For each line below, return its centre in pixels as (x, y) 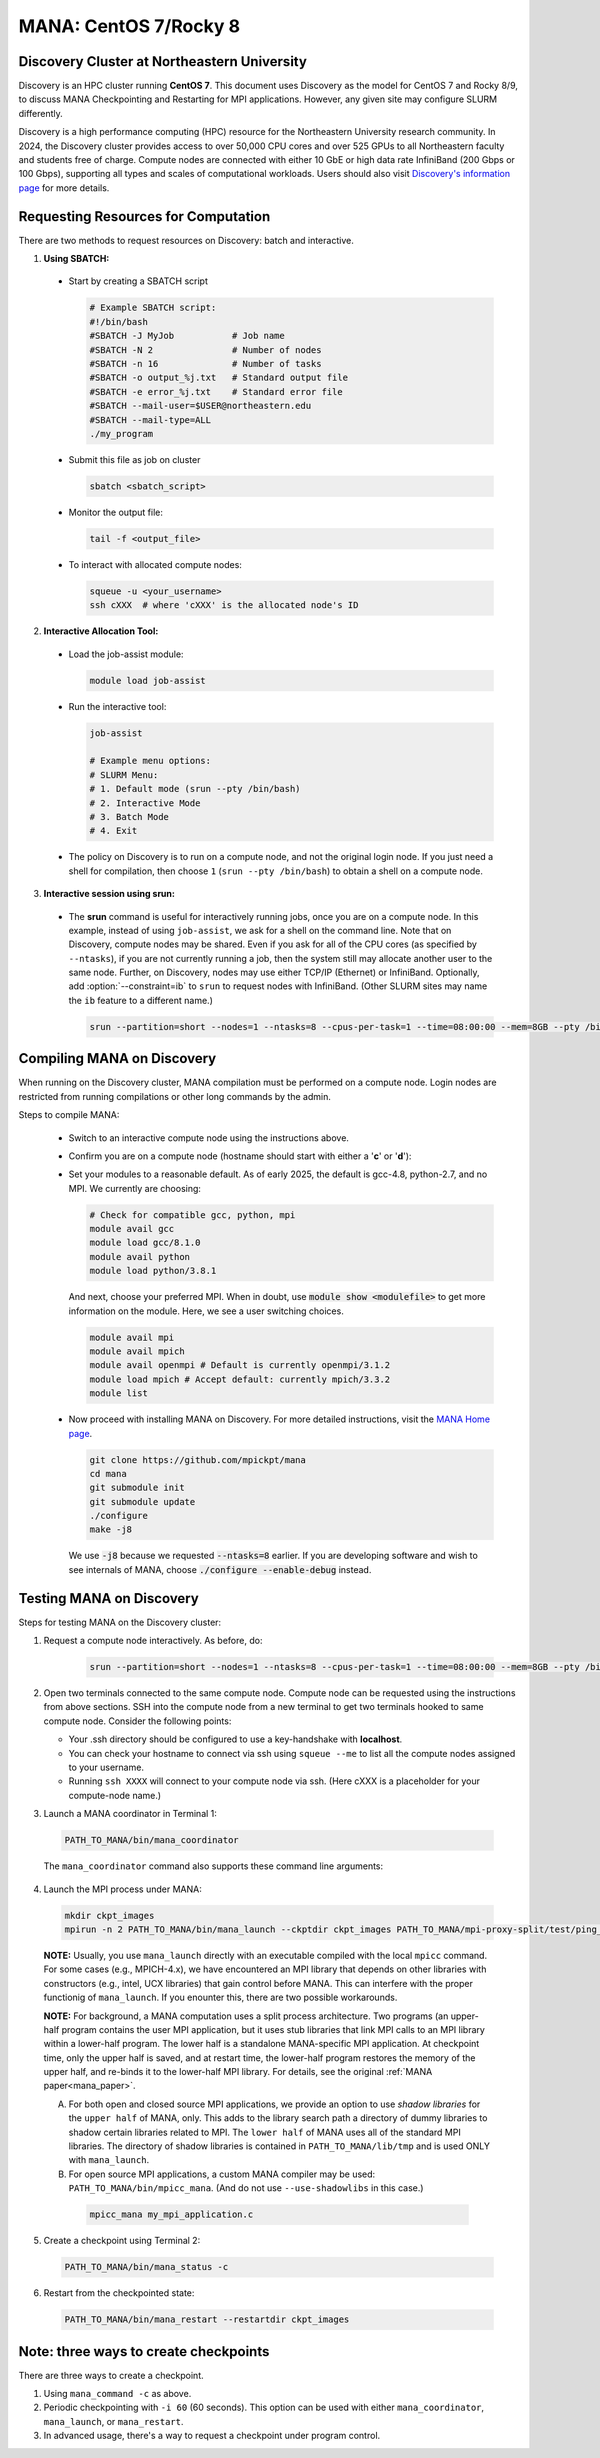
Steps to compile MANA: (69, 1115)
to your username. (106, 1767)
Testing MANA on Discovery (108, 1598)
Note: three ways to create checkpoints (144, 2351)
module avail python (139, 1256)
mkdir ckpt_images (109, 1915)
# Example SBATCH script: (153, 308)
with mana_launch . (109, 2160)
